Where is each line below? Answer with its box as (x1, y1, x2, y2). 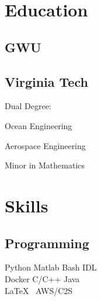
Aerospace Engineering (5, 139, 86, 151)
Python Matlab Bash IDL (5, 261, 97, 273)
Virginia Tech (5, 72, 88, 90)
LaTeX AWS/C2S (5, 284, 73, 296)
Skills (5, 193, 48, 217)
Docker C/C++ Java (5, 272, 80, 285)
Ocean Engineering (5, 119, 72, 131)
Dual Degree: (5, 100, 51, 112)
